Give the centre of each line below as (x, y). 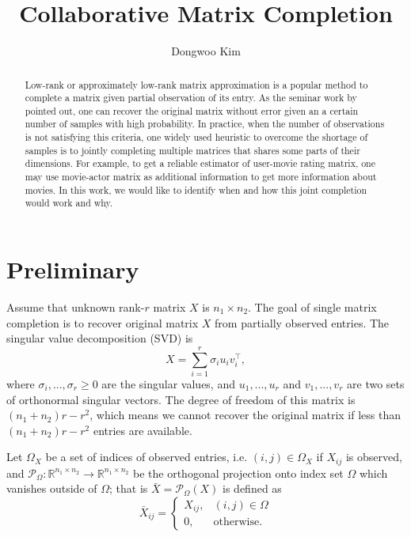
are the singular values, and (168, 383)
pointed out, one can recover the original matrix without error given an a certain (192, 110)
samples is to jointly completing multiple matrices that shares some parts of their (192, 150)
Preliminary (73, 269)
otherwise (236, 522)
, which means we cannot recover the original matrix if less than (245, 415)
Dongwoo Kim (206, 51)
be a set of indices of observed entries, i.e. (147, 457)
